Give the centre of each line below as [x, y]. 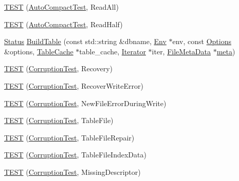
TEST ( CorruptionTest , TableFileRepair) [69, 137]
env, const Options [202, 41]
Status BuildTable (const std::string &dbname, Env [85, 41]
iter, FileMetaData [181, 51]
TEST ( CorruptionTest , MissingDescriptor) [72, 172]
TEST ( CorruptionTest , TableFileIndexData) [75, 155]
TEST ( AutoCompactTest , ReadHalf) [63, 24]
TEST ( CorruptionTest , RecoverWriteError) [74, 85]
